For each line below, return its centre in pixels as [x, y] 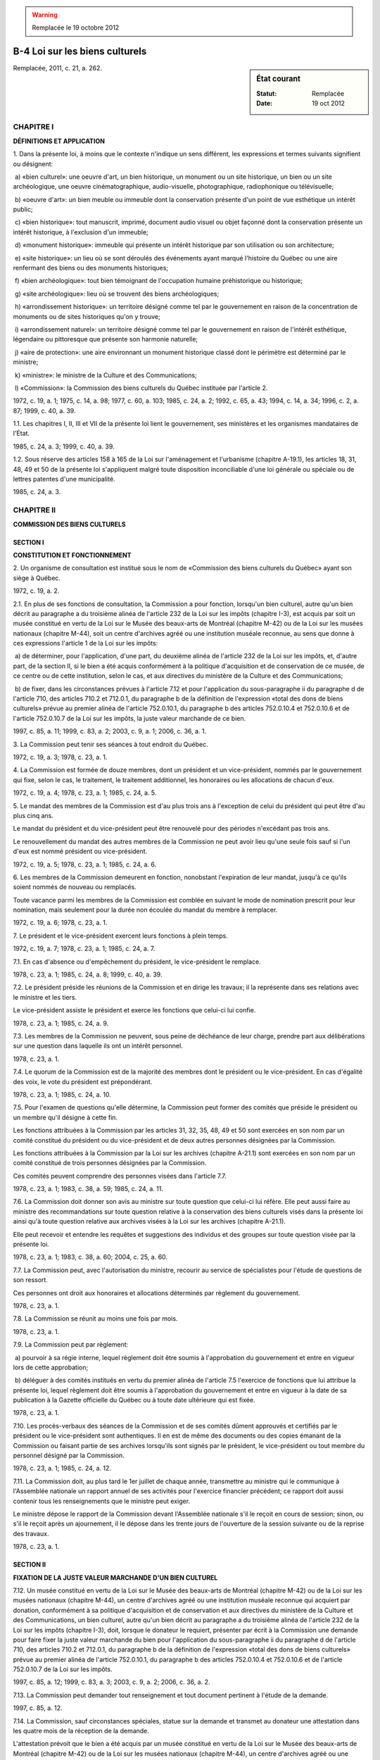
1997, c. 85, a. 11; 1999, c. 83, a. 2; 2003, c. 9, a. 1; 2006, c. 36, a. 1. [110, 731]
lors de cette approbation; [51, 1367]
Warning [45, 15]
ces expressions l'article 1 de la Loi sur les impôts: [85, 643]
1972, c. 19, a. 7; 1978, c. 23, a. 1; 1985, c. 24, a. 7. [84, 949]
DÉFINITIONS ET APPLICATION [59, 141]
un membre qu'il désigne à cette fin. [65, 1117]
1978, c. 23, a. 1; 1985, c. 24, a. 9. [61, 1023]
